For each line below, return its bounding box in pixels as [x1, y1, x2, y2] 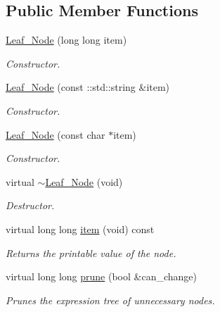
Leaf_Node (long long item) [6, 32, 127, 47]
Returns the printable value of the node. [6, 245, 176, 260]
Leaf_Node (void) [45, 174, 123, 189]
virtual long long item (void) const [6, 221, 155, 236]
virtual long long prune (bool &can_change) [6, 269, 197, 284]
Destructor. [6, 198, 55, 213]
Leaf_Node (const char [6, 127, 105, 142]
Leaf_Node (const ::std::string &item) [6, 80, 170, 94]
